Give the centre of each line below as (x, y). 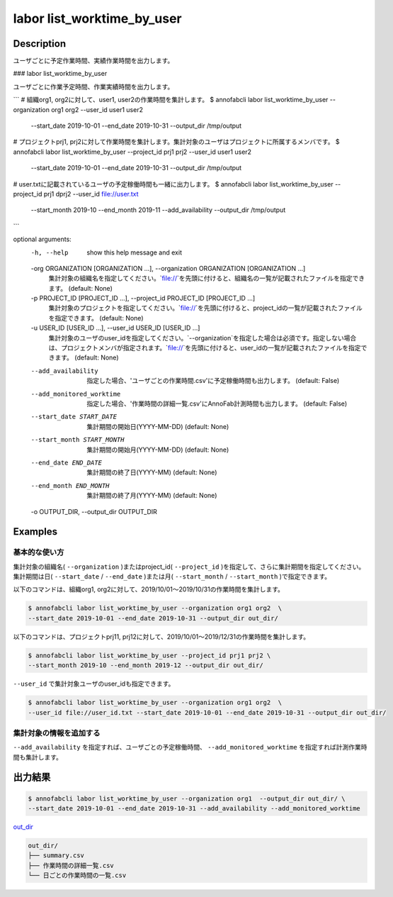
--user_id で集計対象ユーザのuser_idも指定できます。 (94, 684)
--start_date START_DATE (74, 417)
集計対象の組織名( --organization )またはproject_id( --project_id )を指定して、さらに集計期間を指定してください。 (189, 567)
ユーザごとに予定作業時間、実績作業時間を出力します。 (93, 61)
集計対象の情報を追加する (57, 732)
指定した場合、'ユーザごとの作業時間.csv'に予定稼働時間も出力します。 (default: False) (213, 381)
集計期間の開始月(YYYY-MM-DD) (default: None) (158, 450)
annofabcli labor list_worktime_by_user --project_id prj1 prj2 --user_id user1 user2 (132, 152)
